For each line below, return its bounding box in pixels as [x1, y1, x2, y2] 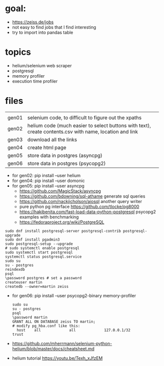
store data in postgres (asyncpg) [27, 152, 102, 159]
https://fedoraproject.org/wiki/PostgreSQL [19, 219, 104, 225]
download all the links [27, 136, 77, 143]
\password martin [12, 315, 48, 320]
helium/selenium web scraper [12, 62, 72, 68]
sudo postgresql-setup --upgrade [5, 241, 73, 246]
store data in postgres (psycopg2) [27, 160, 106, 166]
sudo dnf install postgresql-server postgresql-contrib [5, 228, 121, 233]
